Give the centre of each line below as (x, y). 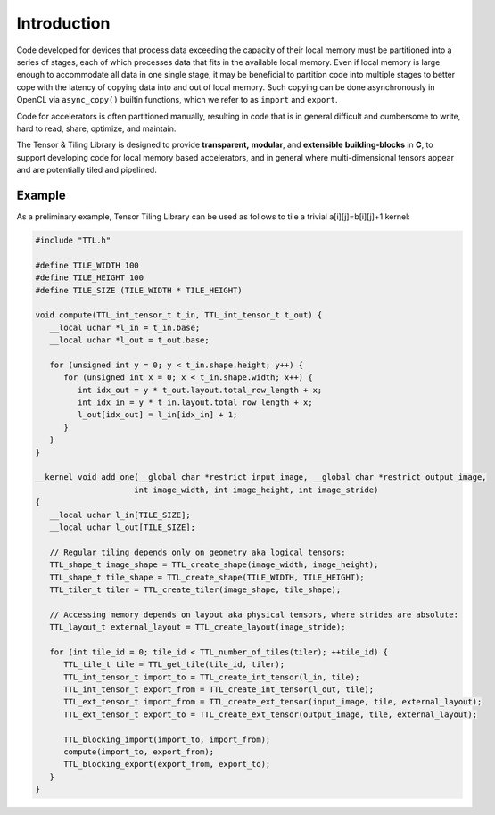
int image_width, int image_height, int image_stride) (256, 490)
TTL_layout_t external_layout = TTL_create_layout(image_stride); (198, 627)
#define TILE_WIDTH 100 (87, 265)
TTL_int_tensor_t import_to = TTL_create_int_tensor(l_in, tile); (212, 677)
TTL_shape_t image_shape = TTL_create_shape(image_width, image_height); (214, 565)
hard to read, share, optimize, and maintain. (96, 128)
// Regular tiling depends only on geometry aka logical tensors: (198, 552)
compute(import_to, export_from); (139, 752)
